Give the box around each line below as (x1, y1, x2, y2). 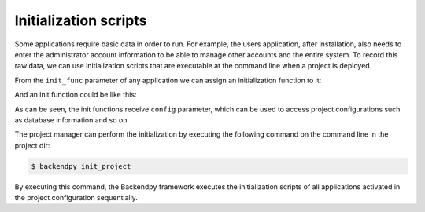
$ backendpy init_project (31, 162, 131, 170)
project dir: (14, 141, 50, 150)
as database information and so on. (14, 115, 130, 125)
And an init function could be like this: (14, 90, 137, 100)
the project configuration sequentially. (14, 193, 138, 203)
